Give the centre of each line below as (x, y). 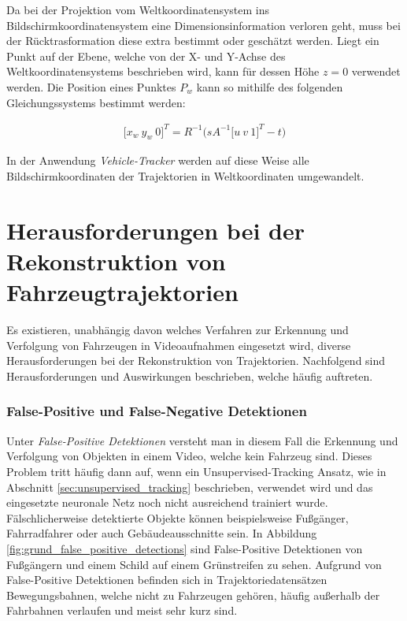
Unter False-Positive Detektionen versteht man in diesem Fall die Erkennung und (202, 440)
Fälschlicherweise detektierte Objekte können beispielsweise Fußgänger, (178, 517)
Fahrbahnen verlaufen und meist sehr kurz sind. (122, 610)
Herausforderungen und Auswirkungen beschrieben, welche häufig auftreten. (190, 376)
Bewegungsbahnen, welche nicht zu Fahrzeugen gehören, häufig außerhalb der (193, 595)
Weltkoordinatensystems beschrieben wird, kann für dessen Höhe (163, 71)
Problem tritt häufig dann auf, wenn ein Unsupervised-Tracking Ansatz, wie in (196, 471)
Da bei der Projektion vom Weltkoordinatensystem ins (138, 9)
